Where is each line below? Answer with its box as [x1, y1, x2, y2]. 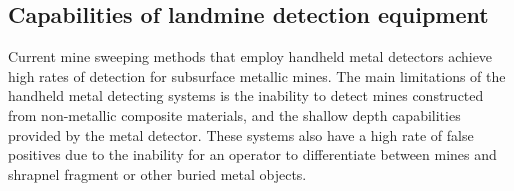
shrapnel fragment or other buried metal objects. [8, 163, 307, 184]
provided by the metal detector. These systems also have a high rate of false [8, 124, 474, 145]
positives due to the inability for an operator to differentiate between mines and [8, 144, 497, 165]
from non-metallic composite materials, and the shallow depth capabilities [8, 104, 461, 125]
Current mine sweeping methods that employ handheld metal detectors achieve [8, 46, 493, 67]
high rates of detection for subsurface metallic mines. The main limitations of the [8, 65, 506, 86]
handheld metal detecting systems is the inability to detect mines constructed [8, 85, 484, 106]
